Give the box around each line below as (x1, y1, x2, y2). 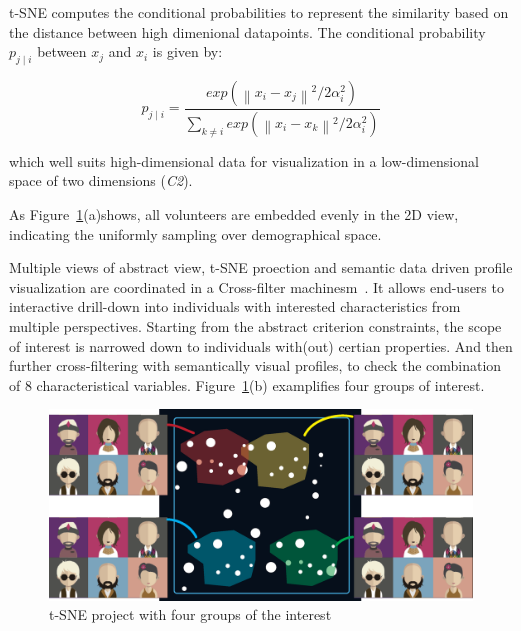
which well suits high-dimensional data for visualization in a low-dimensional (9, 150, 479, 171)
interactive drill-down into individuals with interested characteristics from (9, 296, 461, 317)
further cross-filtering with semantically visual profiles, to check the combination (9, 355, 502, 376)
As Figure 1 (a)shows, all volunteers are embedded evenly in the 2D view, (9, 204, 459, 225)
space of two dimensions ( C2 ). (9, 170, 193, 191)
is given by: (152, 41, 223, 62)
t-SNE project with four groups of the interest (49, 604, 332, 625)
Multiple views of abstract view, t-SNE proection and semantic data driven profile (9, 257, 513, 278)
